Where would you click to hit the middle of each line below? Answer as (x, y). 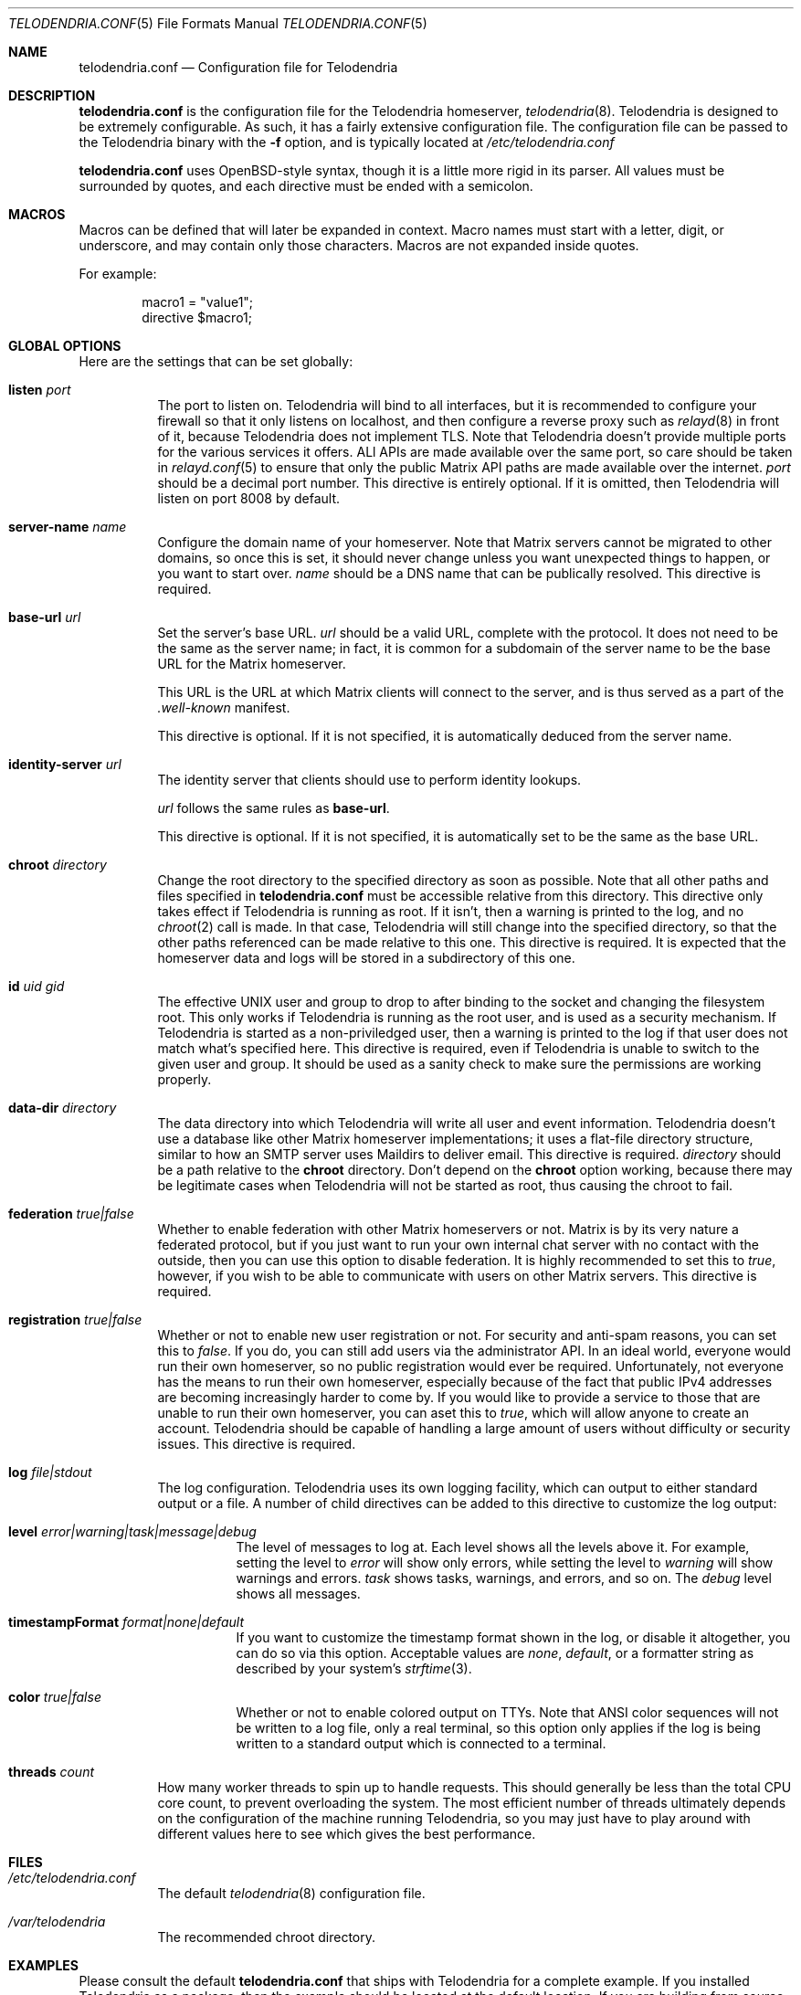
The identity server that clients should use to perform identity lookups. (369, 780)
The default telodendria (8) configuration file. (291, 1893)
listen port (40, 390)
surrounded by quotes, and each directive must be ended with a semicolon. (306, 186)
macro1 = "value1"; (198, 302)
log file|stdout (50, 1472)
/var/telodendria (57, 1921)
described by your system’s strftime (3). (354, 1668)
